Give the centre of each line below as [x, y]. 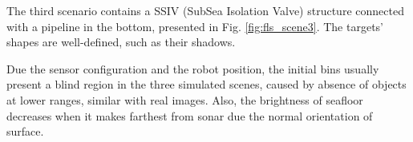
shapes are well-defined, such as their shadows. [121, 42]
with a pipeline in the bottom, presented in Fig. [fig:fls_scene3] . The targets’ [195, 26]
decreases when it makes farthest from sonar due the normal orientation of [190, 115]
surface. [25, 131]
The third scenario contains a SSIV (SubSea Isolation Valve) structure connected [205, 10]
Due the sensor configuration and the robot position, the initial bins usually [193, 68]
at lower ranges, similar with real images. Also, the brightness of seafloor [185, 99]
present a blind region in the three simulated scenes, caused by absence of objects [206, 84]
